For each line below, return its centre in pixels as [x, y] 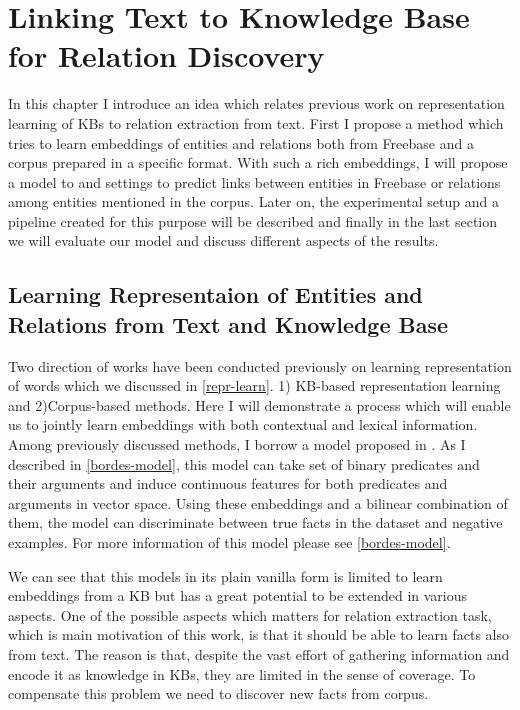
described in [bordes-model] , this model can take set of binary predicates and [244, 463]
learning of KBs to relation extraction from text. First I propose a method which [256, 122]
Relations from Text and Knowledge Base [228, 323]
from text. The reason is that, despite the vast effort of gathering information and [259, 653]
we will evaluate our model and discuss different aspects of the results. [223, 240]
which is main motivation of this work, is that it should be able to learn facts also [259, 634]
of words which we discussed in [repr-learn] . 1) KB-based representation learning [254, 385]
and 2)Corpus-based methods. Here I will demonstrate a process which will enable [259, 404]
